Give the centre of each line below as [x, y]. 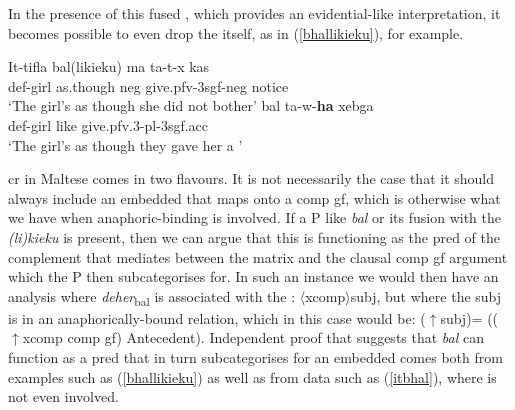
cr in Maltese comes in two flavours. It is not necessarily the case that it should [251, 178]
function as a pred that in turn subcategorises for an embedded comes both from [255, 357]
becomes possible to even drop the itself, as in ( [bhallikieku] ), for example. [236, 32]
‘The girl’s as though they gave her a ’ [125, 144]
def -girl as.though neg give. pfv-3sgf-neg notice [148, 85]
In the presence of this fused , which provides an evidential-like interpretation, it [254, 13]
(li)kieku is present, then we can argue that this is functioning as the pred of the [254, 236]
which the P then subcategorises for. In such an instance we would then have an [253, 276]
